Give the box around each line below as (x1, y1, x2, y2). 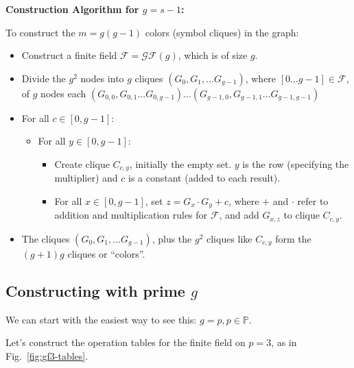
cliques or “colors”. (67, 246, 145, 260)
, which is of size (178, 48, 248, 62)
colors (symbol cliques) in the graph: (145, 25, 299, 39)
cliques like (206, 231, 252, 245)
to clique (283, 208, 320, 222)
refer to (297, 194, 329, 208)
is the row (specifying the (242, 156, 349, 171)
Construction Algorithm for (5, 2, 139, 16)
